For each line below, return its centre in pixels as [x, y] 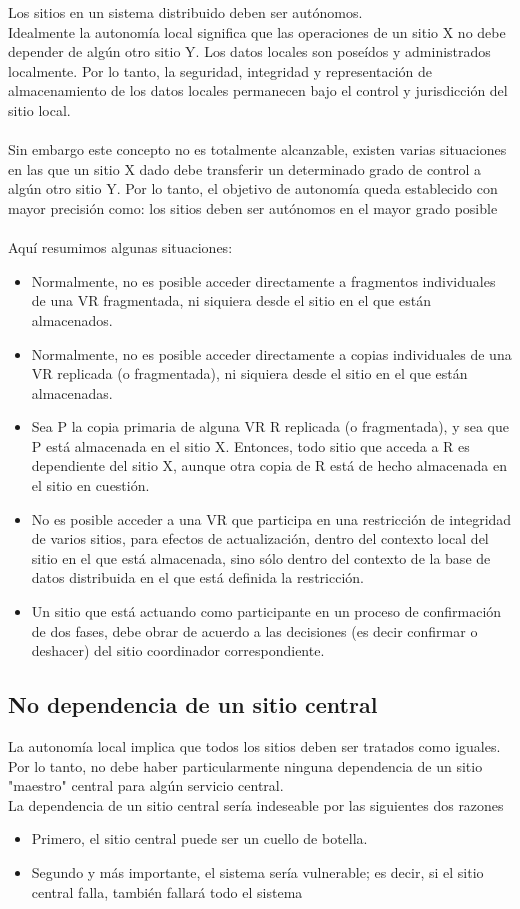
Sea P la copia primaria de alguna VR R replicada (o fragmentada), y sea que [270, 426]
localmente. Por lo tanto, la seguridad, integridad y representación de [220, 70]
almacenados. [72, 319]
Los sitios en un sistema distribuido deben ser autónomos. [185, 12]
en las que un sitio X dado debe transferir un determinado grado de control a [244, 168]
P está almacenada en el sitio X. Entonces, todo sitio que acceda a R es [250, 445]
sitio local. [39, 109]
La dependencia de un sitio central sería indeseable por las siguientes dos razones [256, 804]
